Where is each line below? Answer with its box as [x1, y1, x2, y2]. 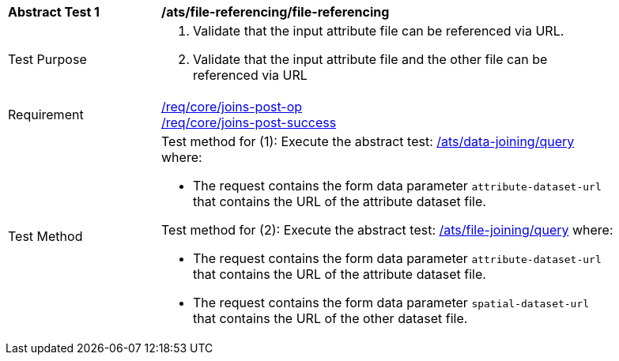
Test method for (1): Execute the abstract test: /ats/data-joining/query [161, 133, 575, 149]
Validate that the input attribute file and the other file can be [193, 51, 548, 67]
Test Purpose [8, 51, 87, 67]
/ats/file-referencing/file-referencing [161, 4, 390, 20]
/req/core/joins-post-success [161, 115, 337, 130]
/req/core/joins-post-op [161, 99, 303, 115]
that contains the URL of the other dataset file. [193, 310, 468, 326]
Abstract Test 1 [8, 4, 100, 20]
